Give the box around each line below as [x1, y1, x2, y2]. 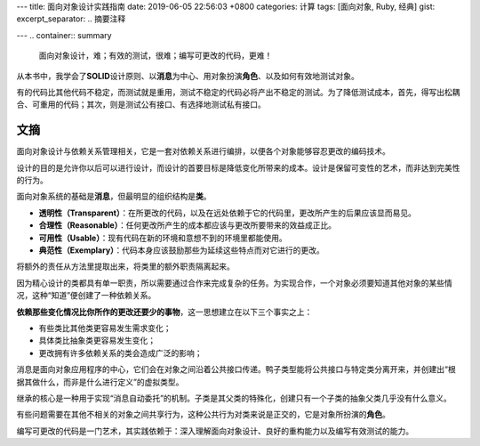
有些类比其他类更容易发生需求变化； [38, 322, 172, 333]
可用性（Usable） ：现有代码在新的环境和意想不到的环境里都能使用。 [38, 232, 288, 243]
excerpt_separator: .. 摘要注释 [16, 13, 126, 24]
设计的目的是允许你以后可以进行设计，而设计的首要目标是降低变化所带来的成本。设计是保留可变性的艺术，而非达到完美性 [16, 162, 460, 173]
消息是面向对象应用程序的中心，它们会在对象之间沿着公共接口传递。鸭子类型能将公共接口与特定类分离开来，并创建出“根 [16, 364, 457, 375]
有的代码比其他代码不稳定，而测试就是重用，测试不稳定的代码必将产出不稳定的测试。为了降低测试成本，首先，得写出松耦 [16, 86, 460, 97]
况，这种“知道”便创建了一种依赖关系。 [16, 290, 156, 301]
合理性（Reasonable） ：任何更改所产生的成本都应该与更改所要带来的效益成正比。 [38, 220, 337, 231]
